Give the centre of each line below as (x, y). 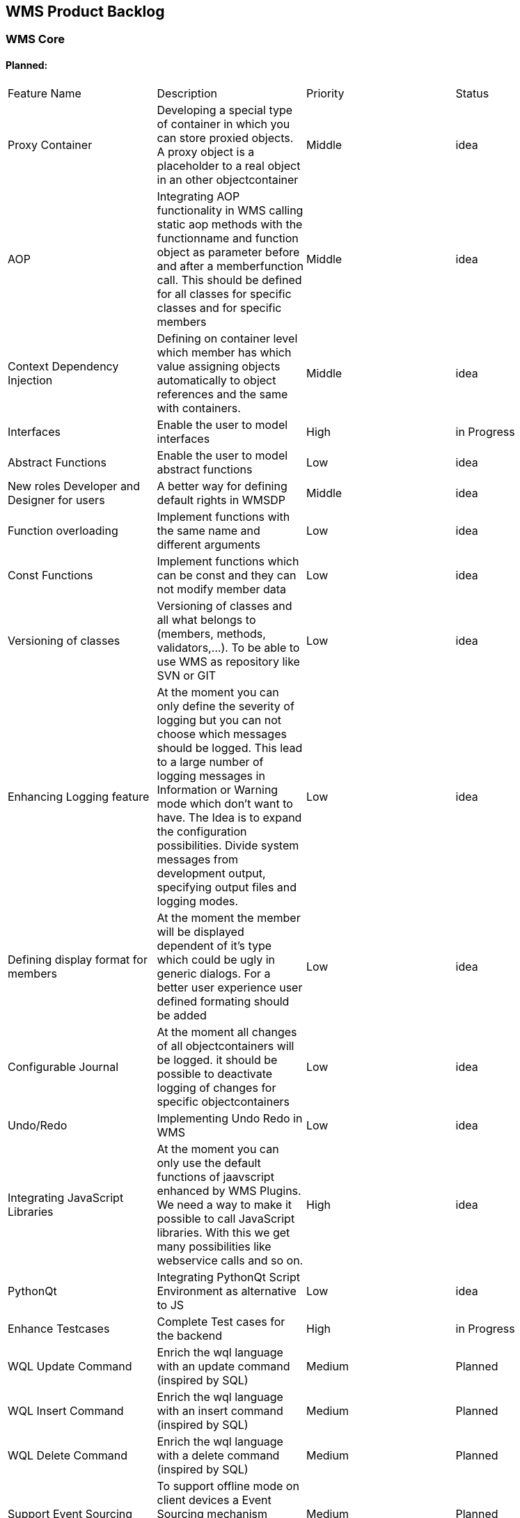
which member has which (224, 352)
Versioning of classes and (224, 605)
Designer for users (56, 500)
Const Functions (50, 575)
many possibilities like (214, 1246)
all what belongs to (206, 619)
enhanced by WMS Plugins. (229, 1190)
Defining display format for (78, 959)
